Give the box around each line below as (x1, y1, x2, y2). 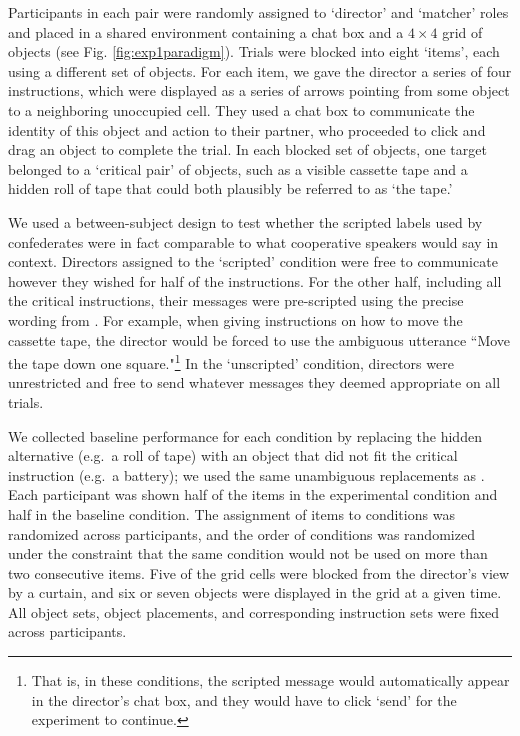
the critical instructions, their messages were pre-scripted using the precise (8, 290, 464, 311)
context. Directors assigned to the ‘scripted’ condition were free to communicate (8, 251, 498, 272)
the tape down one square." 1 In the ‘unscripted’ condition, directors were (8, 350, 454, 373)
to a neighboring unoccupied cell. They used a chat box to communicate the (8, 99, 475, 120)
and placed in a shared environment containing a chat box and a (8, 21, 404, 42)
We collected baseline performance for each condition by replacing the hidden (8, 425, 482, 446)
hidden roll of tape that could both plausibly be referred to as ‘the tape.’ (8, 178, 453, 199)
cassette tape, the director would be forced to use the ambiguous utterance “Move (8, 329, 511, 350)
